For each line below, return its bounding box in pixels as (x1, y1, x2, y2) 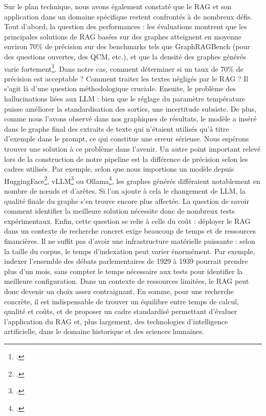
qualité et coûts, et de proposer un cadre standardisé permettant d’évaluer (4, 306, 237, 317)
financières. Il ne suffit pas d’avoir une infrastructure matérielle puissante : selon (4, 235, 255, 246)
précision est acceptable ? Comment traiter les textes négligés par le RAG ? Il (4, 73, 249, 84)
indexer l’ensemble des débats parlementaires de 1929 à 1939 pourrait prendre (4, 256, 248, 266)
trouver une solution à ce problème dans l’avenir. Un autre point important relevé (4, 143, 261, 154)
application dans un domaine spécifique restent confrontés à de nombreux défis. (4, 11, 253, 22)
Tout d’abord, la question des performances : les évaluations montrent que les (4, 21, 247, 32)
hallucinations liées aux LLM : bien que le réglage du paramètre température (4, 93, 246, 103)
